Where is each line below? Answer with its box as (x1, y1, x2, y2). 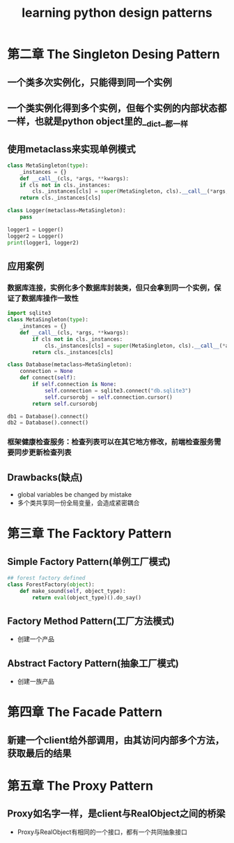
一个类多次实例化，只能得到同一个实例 (7, 76, 172, 88)
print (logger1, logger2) (7, 239, 79, 246)
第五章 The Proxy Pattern (7, 777, 153, 793)
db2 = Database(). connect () (7, 419, 89, 427)
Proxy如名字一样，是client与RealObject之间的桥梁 (7, 808, 226, 820)
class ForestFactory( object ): (7, 581, 95, 588)
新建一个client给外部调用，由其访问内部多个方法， (7, 734, 225, 746)
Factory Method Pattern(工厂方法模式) (7, 615, 175, 626)
